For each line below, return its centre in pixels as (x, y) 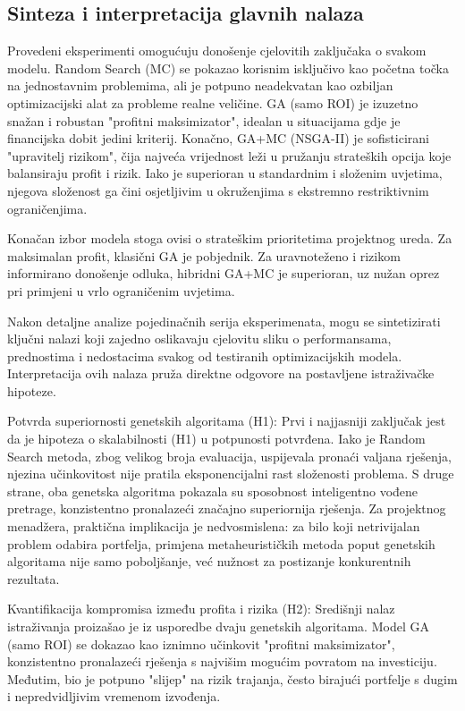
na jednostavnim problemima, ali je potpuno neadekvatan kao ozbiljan (200, 85)
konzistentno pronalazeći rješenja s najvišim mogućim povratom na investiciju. (222, 661)
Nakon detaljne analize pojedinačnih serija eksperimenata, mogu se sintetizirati (224, 321)
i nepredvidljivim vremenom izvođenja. (114, 696)
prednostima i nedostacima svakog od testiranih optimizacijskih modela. (205, 355)
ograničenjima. (47, 208)
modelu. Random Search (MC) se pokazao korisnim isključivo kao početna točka (228, 68)
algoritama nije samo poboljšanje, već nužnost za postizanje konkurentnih (209, 561)
